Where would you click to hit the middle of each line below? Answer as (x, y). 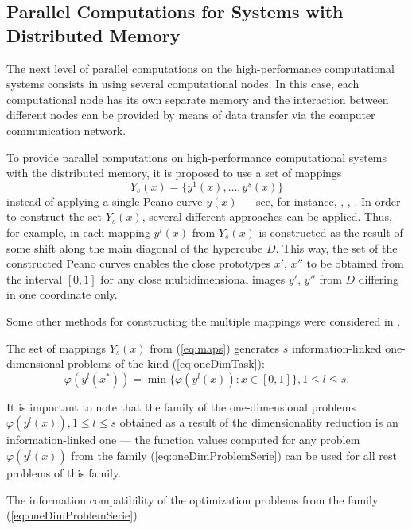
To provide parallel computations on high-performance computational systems (197, 157)
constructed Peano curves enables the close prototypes (138, 263)
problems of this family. (64, 472)
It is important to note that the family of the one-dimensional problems (181, 406)
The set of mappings (56, 348)
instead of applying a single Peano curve (105, 201)
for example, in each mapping (78, 232)
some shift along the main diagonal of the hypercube (135, 247)
